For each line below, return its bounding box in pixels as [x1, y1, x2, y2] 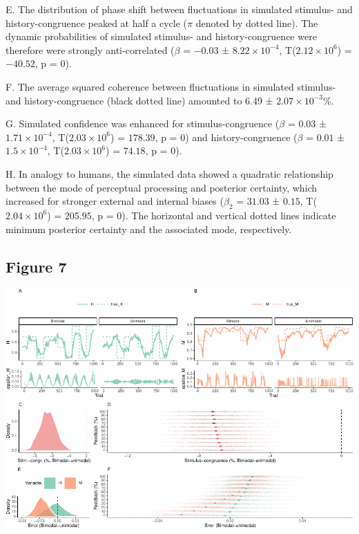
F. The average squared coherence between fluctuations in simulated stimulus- [6, 79, 336, 93]
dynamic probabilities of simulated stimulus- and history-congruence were [6, 29, 317, 44]
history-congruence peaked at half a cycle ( [6, 15, 188, 30]
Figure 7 [6, 255, 67, 277]
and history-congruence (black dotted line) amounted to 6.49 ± [6, 93, 273, 107]
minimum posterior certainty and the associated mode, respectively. [6, 221, 292, 236]
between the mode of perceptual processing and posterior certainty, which [6, 180, 318, 194]
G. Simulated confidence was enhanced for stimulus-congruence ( [6, 116, 280, 131]
